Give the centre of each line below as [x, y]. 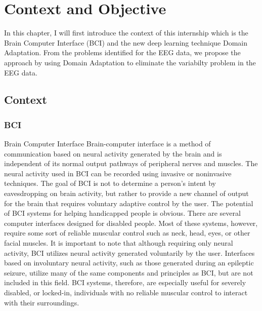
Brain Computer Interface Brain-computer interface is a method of [107, 144]
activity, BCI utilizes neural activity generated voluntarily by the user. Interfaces [129, 252]
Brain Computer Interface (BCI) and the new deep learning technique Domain [126, 42]
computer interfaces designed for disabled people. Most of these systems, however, [131, 223]
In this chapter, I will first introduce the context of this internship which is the [126, 33]
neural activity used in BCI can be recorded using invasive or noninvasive [118, 173]
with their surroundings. [42, 302]
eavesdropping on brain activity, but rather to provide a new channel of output [126, 193]
